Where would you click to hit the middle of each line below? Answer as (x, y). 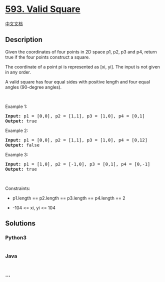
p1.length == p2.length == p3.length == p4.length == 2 (69, 198)
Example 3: (17, 154)
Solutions (20, 223)
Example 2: (17, 130)
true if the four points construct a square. (47, 57)
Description (24, 40)
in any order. (18, 72)
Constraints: (18, 188)
